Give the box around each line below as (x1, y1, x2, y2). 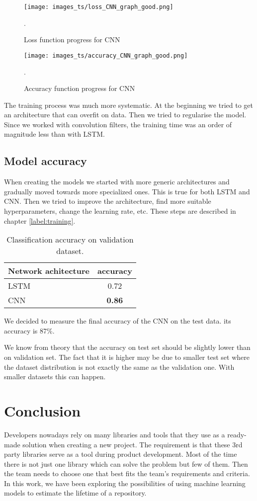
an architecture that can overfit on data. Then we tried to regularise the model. (4, 109, 247, 120)
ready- (227, 429, 247, 439)
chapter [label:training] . (4, 215, 76, 226)
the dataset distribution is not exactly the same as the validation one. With (4, 361, 235, 372)
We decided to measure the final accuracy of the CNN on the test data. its (4, 316, 231, 326)
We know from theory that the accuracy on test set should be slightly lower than (4, 342, 251, 352)
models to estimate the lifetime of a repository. (4, 488, 147, 498)
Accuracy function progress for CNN (24, 83, 135, 93)
